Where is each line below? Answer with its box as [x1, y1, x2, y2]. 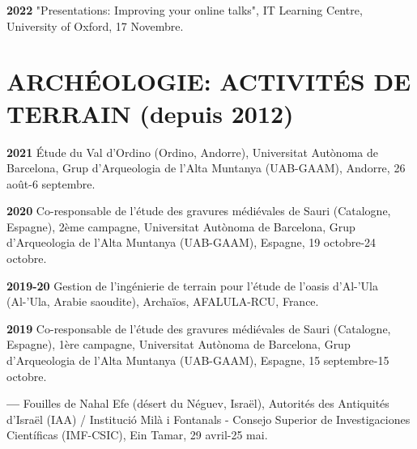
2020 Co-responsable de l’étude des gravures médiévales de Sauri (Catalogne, [6, 202, 391, 219]
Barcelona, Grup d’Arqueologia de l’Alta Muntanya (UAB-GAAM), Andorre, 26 [6, 159, 406, 176]
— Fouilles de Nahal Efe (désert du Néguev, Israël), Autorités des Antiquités [6, 395, 389, 412]
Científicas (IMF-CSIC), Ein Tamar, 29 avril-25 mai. [6, 426, 268, 443]
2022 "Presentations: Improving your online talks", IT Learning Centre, [6, 2, 363, 18]
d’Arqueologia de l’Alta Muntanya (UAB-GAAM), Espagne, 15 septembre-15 [6, 352, 389, 369]
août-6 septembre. [6, 175, 96, 192]
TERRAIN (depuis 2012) [6, 96, 294, 129]
